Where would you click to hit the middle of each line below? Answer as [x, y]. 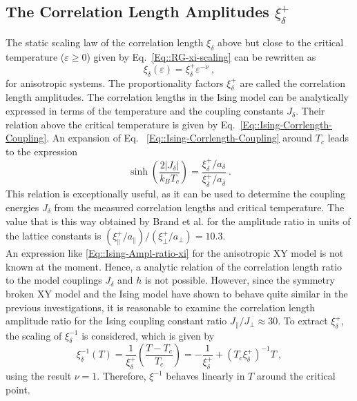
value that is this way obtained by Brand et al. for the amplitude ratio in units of [178, 221]
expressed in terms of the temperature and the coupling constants [145, 111]
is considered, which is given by [148, 335]
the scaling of [34, 335]
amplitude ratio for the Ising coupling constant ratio [116, 321]
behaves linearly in [205, 376]
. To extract [303, 321]
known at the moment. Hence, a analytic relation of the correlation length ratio [174, 266]
